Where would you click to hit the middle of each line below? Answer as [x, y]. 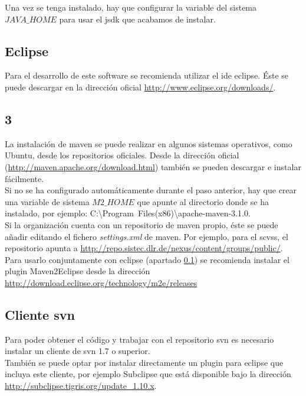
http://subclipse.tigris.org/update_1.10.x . [81, 386]
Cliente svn [40, 314]
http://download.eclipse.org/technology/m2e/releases [101, 282]
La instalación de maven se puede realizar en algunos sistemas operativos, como [149, 143]
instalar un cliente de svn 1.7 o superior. [78, 351]
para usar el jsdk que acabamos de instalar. [137, 19]
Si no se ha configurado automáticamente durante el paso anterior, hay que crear [151, 190]
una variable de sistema [47, 201]
